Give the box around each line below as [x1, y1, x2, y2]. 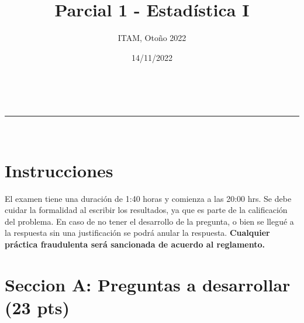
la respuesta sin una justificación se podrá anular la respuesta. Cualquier [5, 226, 270, 239]
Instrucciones [5, 158, 113, 182]
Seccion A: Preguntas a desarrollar [5, 272, 291, 296]
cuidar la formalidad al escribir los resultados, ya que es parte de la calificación [5, 204, 288, 216]
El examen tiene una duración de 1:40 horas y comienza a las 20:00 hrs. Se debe [5, 192, 292, 204]
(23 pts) [5, 295, 70, 319]
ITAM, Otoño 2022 [118, 32, 186, 44]
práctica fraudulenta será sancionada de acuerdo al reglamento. [5, 238, 265, 250]
